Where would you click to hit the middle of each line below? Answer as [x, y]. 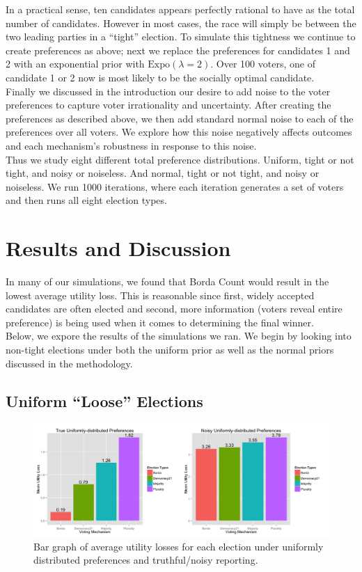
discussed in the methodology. [69, 363]
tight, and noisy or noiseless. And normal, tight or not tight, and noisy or [163, 173]
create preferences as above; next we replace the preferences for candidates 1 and [178, 50]
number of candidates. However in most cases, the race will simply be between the [181, 23]
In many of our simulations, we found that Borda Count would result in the [167, 281]
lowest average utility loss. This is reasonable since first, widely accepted [160, 295]
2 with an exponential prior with [75, 64]
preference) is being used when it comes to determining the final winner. [160, 322]
